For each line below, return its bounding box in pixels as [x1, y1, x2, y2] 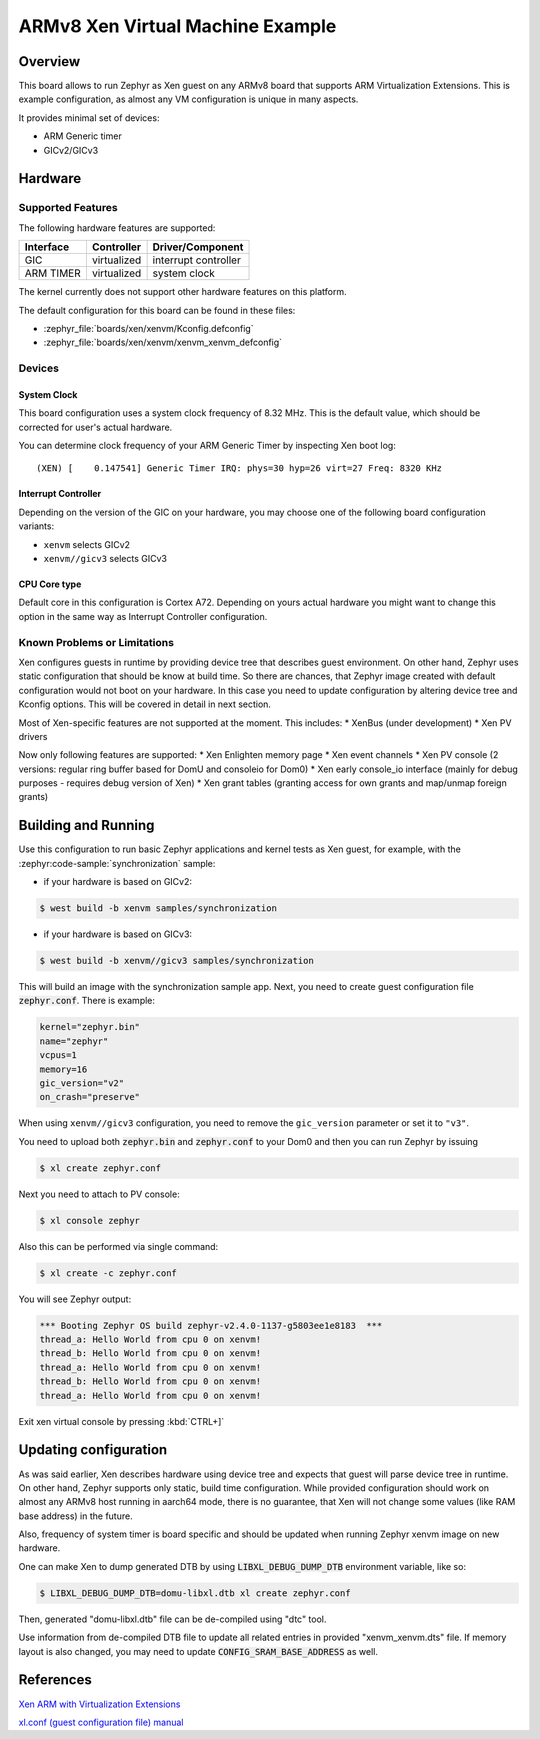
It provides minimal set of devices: [18, 111, 160, 124]
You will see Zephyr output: [18, 1293, 132, 1305]
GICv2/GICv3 [43, 144, 99, 156]
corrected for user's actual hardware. [18, 421, 173, 433]
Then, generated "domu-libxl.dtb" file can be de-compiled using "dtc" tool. [18, 1613, 327, 1625]
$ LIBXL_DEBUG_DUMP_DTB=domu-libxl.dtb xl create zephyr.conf [39, 1587, 351, 1599]
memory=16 [39, 1063, 88, 1075]
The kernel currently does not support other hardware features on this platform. [18, 286, 347, 298]
